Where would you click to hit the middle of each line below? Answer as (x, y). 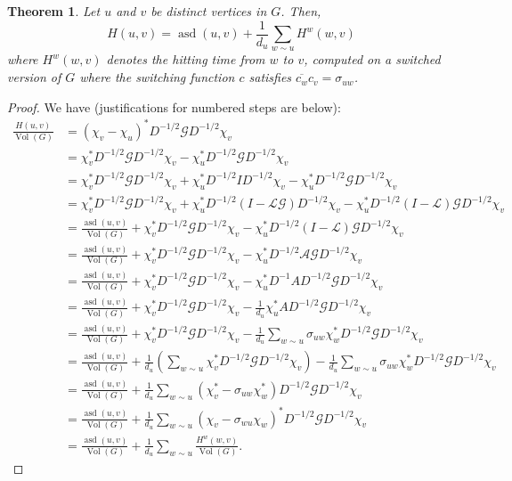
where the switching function (157, 77)
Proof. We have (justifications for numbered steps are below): (174, 106)
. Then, (301, 11)
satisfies (270, 77)
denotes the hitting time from (186, 59)
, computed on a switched (372, 59)
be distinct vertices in (209, 11)
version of (34, 77)
